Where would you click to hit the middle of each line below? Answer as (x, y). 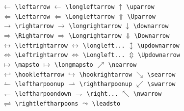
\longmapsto (74, 65)
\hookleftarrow (39, 74)
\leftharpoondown (43, 94)
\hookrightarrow (106, 74)
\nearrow (122, 65)
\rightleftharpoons (47, 103)
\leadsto (106, 103)
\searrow (161, 74)
